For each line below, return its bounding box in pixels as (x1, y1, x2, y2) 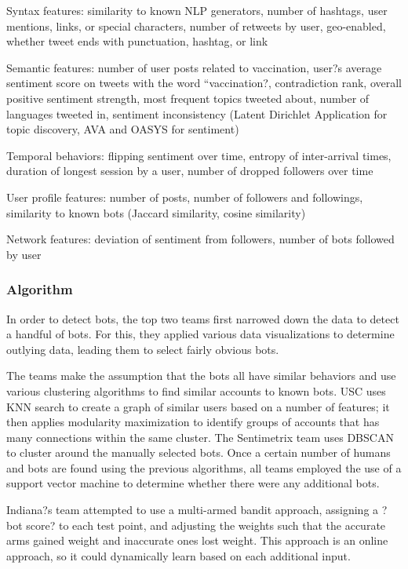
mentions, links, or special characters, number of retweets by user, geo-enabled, (6, 17, 386, 34)
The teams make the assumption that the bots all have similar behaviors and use (6, 367, 396, 384)
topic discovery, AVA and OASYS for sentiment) (6, 121, 239, 137)
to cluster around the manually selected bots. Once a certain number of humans (6, 444, 391, 461)
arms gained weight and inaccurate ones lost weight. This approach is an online (6, 532, 388, 549)
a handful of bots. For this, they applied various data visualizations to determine (6, 326, 395, 342)
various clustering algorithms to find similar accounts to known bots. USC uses (6, 382, 386, 399)
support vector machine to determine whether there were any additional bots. (6, 475, 380, 491)
